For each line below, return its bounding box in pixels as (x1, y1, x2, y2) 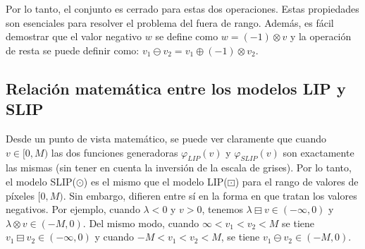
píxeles (6, 188, 35, 202)
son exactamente (283, 145, 354, 159)
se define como (155, 29, 218, 44)
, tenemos (202, 202, 243, 217)
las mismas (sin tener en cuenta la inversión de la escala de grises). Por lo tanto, (6, 160, 352, 175)
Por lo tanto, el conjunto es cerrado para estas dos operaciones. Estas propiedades (6, 1, 359, 16)
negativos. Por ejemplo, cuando (6, 202, 140, 217)
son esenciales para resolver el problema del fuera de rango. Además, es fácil (6, 15, 334, 30)
